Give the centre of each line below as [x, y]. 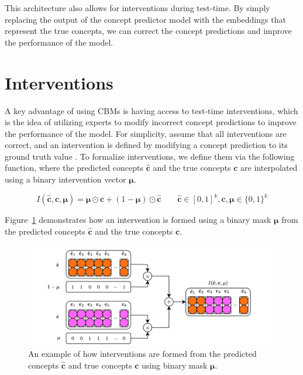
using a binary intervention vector [66, 179]
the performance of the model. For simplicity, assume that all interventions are [146, 133]
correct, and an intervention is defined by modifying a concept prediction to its [146, 145]
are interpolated [269, 168]
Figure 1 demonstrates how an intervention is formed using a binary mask [138, 220]
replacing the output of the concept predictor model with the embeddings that [145, 19]
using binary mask [175, 365]
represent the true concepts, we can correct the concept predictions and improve [148, 31]
